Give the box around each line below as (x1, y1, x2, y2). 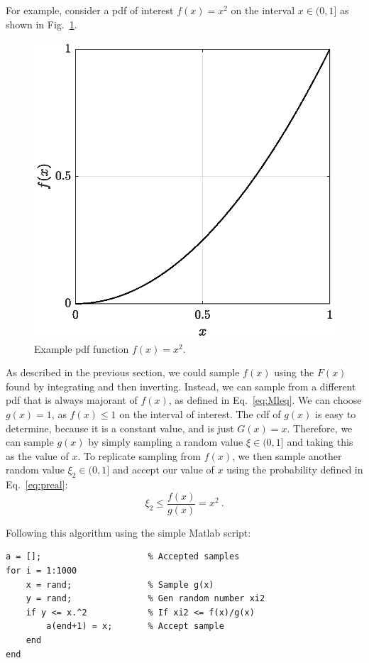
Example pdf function (34, 341, 129, 356)
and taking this (287, 434, 353, 449)
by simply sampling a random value (88, 434, 243, 449)
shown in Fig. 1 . (6, 16, 77, 31)
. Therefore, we (287, 420, 353, 435)
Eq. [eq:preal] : (6, 477, 68, 492)
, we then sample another (232, 448, 342, 463)
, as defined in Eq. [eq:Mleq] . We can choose (168, 393, 362, 407)
